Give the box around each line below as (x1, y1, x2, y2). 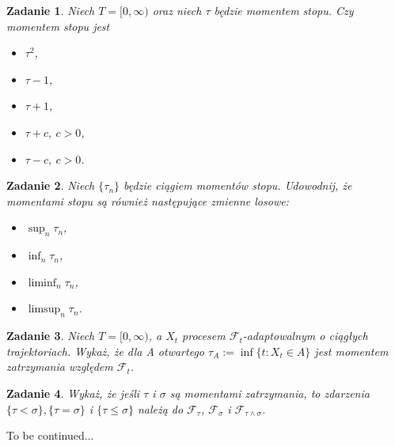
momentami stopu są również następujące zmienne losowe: (6, 192, 289, 209)
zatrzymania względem (6, 358, 113, 375)
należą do (137, 400, 184, 417)
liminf (28, 277, 57, 289)
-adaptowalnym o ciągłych (242, 327, 368, 344)
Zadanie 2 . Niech (6, 177, 95, 194)
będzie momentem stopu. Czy (214, 2, 354, 18)
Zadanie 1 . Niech (6, 2, 95, 18)
